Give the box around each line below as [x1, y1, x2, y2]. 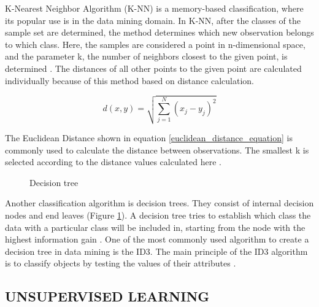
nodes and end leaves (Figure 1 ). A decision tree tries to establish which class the [5, 208, 311, 221]
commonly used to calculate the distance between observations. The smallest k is [5, 143, 309, 156]
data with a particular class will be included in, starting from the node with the [5, 220, 306, 233]
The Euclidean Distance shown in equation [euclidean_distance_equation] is [5, 131, 293, 144]
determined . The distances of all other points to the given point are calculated [5, 61, 302, 74]
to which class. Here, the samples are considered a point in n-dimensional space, [5, 37, 306, 50]
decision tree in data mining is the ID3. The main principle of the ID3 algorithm [5, 244, 308, 257]
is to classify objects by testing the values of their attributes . [5, 257, 236, 270]
